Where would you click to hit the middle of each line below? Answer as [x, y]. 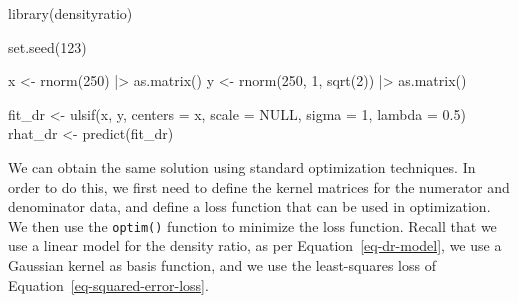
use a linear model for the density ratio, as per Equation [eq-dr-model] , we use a [255, 245]
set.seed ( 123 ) [47, 46]
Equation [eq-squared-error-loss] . [108, 284]
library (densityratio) [70, 13]
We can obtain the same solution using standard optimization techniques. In [242, 166]
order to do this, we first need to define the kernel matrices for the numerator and [259, 186]
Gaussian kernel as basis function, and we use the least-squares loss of [222, 265]
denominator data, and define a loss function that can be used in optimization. [249, 206]
